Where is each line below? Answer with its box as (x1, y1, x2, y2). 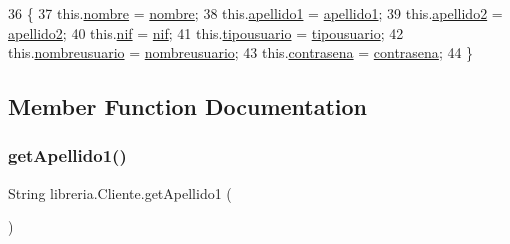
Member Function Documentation (8, 91, 368, 122)
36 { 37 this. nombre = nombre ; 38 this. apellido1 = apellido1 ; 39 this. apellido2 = (8, 3, 503, 23)
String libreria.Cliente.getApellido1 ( (8, 182, 232, 203)
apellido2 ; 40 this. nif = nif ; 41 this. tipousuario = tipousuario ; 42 (8, 22, 404, 43)
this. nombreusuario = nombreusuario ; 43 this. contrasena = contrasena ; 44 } (8, 42, 474, 63)
